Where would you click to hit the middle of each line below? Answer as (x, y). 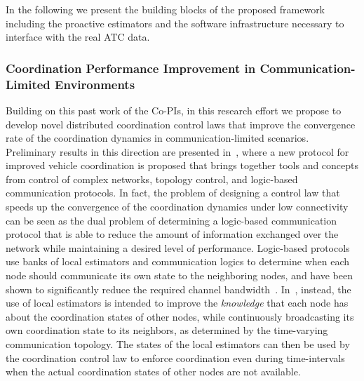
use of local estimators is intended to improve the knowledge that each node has (177, 303)
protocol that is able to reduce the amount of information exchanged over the (172, 234)
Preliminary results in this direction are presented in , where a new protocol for (177, 151)
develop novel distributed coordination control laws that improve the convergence (181, 124)
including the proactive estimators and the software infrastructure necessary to (175, 23)
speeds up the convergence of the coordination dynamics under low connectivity (177, 207)
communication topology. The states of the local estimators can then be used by (178, 344)
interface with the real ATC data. (78, 37)
